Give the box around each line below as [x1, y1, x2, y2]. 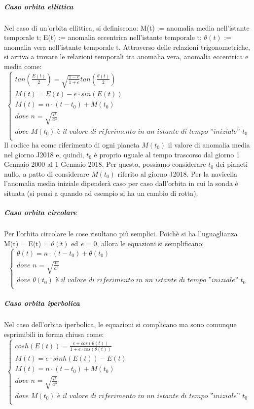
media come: [4, 61, 42, 71]
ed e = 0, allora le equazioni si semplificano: [71, 238, 204, 248]
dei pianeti [216, 159, 248, 169]
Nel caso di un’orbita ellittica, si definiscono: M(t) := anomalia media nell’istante [4, 22, 250, 33]
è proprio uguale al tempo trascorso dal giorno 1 [94, 149, 240, 159]
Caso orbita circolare [4, 207, 77, 218]
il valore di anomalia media [168, 140, 250, 150]
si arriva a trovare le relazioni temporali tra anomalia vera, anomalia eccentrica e [4, 51, 249, 62]
